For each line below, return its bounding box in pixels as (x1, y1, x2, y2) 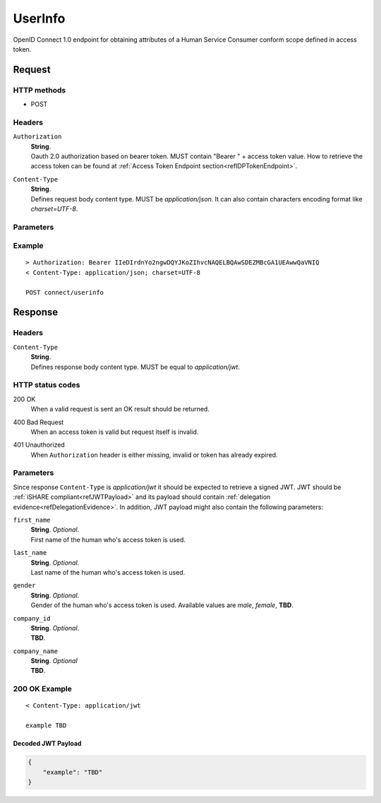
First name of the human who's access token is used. (30, 535, 186, 544)
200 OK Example (13, 684, 72, 694)
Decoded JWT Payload (13, 739, 82, 748)
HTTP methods (13, 85, 66, 95)
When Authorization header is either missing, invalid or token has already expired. (30, 450, 278, 459)
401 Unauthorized (13, 440, 65, 449)
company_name (13, 647, 59, 655)
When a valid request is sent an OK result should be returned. (30, 405, 210, 414)
